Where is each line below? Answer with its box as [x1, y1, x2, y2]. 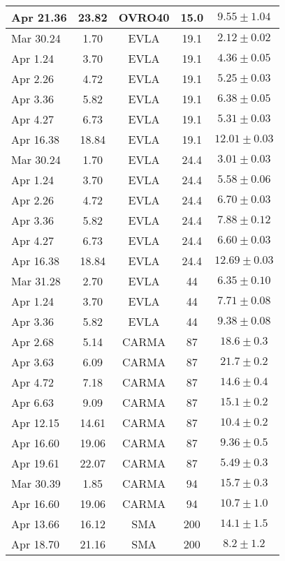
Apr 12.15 [11, 414, 59, 431]
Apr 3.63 [11, 354, 54, 370]
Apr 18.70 [11, 536, 59, 552]
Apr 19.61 [11, 455, 59, 471]
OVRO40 [118, 9, 170, 25]
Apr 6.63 [11, 394, 54, 410]
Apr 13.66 [11, 516, 59, 532]
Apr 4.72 [11, 374, 54, 390]
